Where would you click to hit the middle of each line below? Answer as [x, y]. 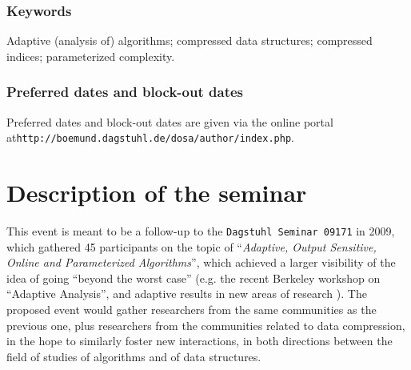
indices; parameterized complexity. [91, 56]
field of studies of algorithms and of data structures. [134, 356]
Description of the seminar [157, 193]
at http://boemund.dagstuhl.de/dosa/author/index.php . [150, 137]
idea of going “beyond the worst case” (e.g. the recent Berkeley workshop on [194, 277]
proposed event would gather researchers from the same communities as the [192, 310]
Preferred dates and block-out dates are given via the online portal [170, 121]
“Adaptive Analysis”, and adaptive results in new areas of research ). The [187, 294]
